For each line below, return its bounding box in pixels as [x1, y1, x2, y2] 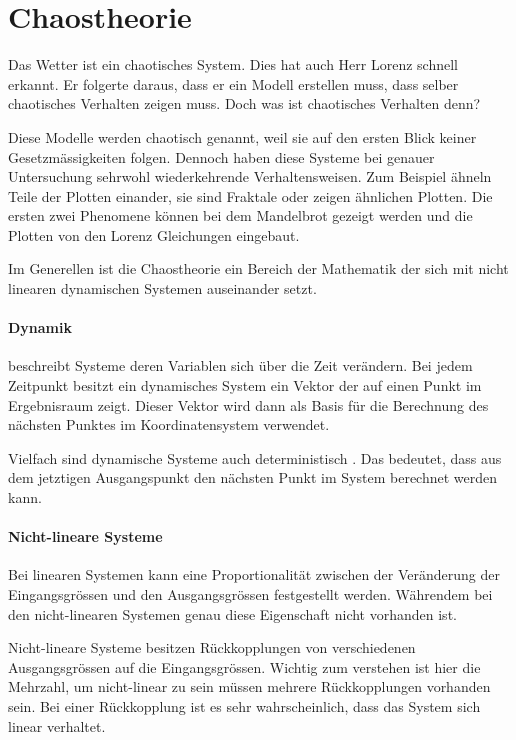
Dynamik [8, 317, 72, 338]
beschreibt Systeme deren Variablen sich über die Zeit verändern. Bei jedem [8, 355, 473, 376]
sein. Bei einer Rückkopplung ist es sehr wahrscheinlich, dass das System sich [8, 695, 481, 716]
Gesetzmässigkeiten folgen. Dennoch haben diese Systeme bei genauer [8, 146, 435, 167]
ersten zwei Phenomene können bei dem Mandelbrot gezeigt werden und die [8, 205, 473, 226]
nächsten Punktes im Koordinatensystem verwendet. [8, 414, 330, 435]
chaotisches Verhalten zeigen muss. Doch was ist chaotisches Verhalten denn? [8, 93, 481, 114]
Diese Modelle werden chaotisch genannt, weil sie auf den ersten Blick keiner [8, 126, 477, 147]
